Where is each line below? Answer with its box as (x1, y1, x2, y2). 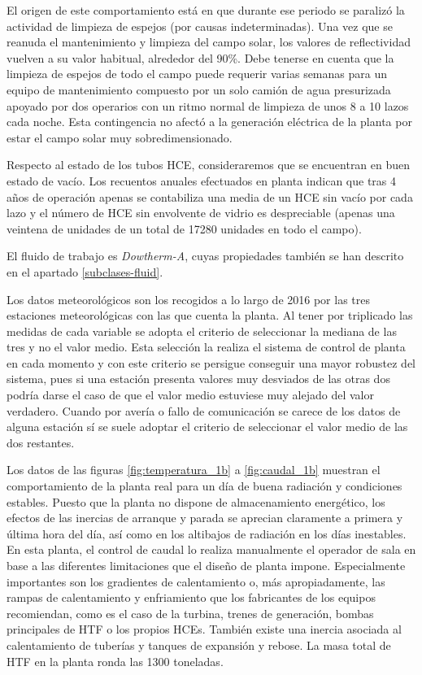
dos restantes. (7, 433, 75, 451)
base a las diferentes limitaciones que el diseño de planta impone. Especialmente (7, 557, 406, 573)
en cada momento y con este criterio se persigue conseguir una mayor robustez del (7, 354, 415, 371)
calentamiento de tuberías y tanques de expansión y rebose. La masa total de (7, 636, 391, 653)
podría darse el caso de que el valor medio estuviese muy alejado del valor (7, 386, 374, 403)
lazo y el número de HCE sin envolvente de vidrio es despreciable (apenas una (7, 204, 395, 221)
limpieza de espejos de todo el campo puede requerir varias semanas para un (7, 65, 387, 82)
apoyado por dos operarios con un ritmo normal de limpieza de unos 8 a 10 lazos (7, 97, 409, 114)
